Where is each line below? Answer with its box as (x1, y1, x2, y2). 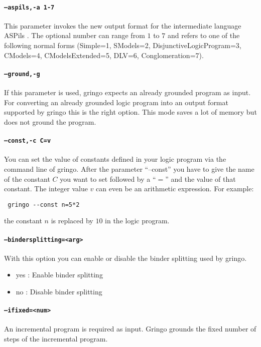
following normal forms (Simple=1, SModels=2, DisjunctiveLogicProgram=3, (4, 40, 241, 51)
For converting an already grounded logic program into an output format (4, 97, 228, 107)
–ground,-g (4, 70, 40, 78)
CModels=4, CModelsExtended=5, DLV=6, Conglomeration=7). (4, 50, 204, 60)
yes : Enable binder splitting (16, 269, 103, 280)
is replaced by (51, 215, 93, 226)
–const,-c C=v (4, 137, 51, 145)
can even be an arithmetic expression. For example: (96, 183, 254, 194)
